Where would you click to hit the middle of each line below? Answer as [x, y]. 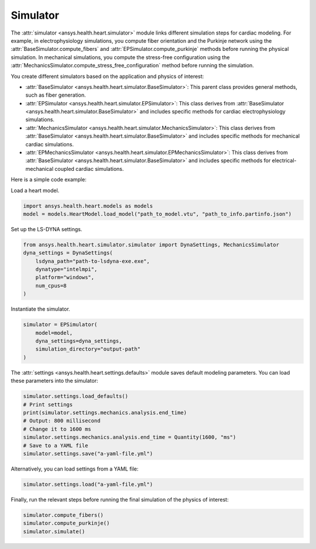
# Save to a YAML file [56, 445]
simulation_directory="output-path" [88, 349]
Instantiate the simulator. [40, 309]
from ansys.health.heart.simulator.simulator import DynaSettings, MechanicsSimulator [151, 245]
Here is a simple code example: [49, 180]
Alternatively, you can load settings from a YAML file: [75, 469]
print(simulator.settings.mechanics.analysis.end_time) [105, 412]
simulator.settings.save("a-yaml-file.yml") [88, 453]
